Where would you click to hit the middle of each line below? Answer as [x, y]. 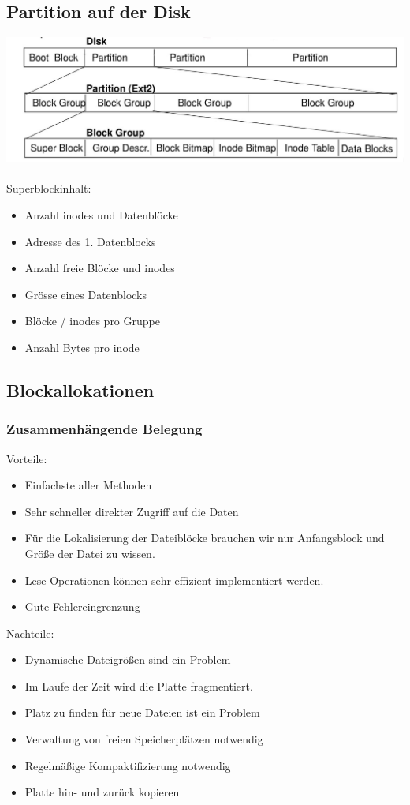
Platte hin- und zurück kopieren [102, 792]
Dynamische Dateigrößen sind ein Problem [128, 659]
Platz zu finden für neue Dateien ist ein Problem [142, 712]
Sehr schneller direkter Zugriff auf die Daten [132, 511]
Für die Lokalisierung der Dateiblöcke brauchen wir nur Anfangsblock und [205, 538]
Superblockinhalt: [49, 188]
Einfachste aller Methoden [88, 485]
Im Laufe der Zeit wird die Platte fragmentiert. [139, 685]
